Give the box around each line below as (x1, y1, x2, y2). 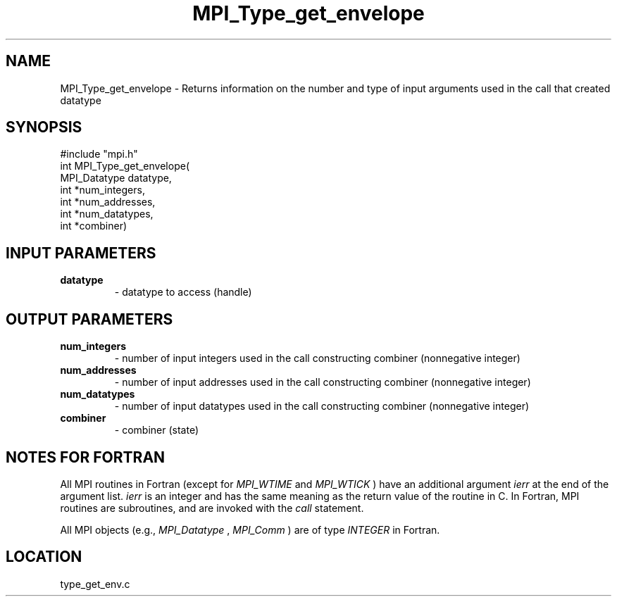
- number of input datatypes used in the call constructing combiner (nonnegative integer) (114, 400, 530, 413)
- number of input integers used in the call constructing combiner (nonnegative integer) (114, 352, 521, 365)
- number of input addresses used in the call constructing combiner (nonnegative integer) (114, 376, 531, 389)
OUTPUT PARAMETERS (6, 310, 173, 328)
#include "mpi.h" (60, 148, 138, 161)
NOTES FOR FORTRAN (6, 448, 166, 466)
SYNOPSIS (6, 118, 82, 137)
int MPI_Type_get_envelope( (60, 160, 189, 173)
